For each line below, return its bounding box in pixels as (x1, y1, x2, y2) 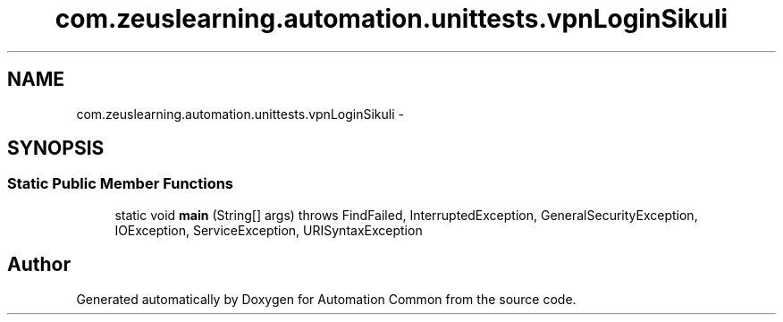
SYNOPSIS (7, 137, 105, 160)
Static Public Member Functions (7, 174, 234, 193)
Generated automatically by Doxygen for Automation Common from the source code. (76, 291, 577, 307)
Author (7, 253, 71, 276)
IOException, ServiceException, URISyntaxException (114, 222, 423, 238)
